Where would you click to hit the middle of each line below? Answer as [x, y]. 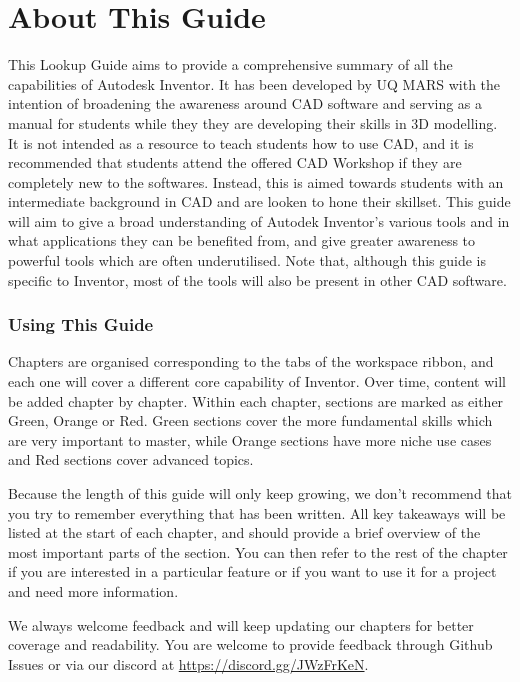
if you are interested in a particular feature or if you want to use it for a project [252, 571]
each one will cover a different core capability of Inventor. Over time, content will [257, 381]
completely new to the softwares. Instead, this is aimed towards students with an [256, 181]
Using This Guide [81, 324]
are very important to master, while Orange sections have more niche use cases [250, 439]
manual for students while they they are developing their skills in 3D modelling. [253, 122]
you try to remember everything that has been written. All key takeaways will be [257, 512]
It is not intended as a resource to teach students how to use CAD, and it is [241, 142]
